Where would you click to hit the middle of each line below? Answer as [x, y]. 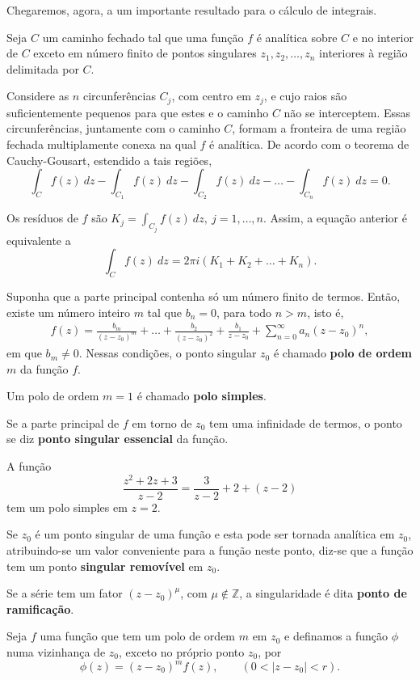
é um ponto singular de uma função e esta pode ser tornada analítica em [215, 534]
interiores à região [363, 53]
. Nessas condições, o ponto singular [168, 353]
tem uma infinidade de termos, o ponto [305, 422]
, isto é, [325, 312]
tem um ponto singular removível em [105, 566]
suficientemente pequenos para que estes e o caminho [138, 112]
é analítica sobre [297, 37]
